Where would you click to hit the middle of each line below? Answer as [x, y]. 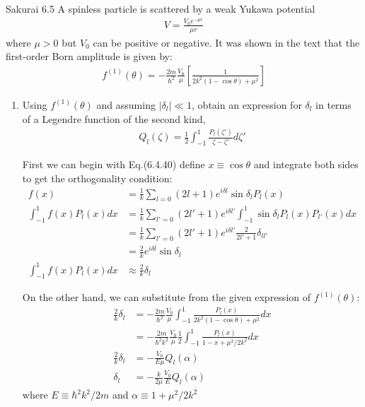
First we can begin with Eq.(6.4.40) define [114, 164]
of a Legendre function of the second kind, [114, 118]
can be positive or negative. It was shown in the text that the [226, 42]
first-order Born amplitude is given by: [89, 56]
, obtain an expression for [247, 104]
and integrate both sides [306, 164]
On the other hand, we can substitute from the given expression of [166, 297]
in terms [334, 104]
